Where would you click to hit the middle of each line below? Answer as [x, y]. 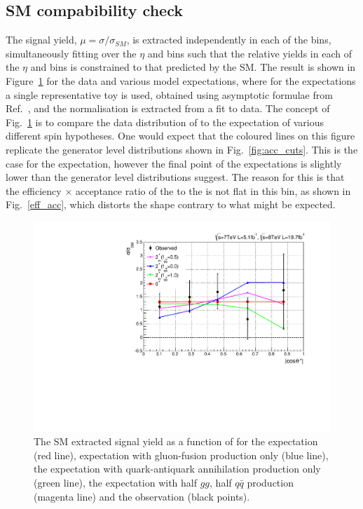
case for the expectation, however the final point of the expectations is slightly [174, 163]
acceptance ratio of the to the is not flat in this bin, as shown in [213, 190]
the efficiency [34, 190]
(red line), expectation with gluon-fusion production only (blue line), [181, 455]
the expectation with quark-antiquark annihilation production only [177, 469]
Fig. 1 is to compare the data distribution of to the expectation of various [165, 122]
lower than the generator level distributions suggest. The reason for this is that [175, 177]
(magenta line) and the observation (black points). [142, 496]
